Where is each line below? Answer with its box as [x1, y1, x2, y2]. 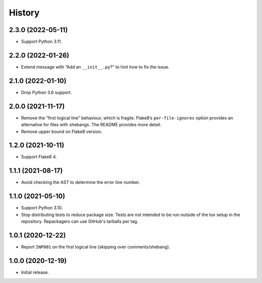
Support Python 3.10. [21, 205, 63, 211]
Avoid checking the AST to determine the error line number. [21, 180, 140, 185]
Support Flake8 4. [21, 154, 57, 160]
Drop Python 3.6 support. [21, 89, 72, 95]
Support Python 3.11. [21, 39, 62, 45]
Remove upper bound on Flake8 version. [21, 129, 102, 134]
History [9, 7, 40, 18]
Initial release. [21, 269, 49, 275]
